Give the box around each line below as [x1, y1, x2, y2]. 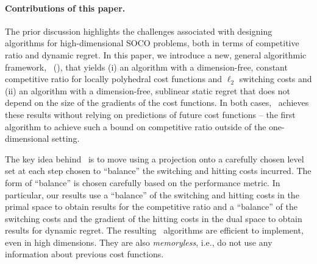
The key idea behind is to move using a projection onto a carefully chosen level [5, 152, 304, 165]
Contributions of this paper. [5, 1, 126, 14]
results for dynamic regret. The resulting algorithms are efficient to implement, [5, 224, 304, 237]
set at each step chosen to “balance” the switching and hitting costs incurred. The [5, 164, 312, 177]
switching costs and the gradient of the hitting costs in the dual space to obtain [5, 212, 302, 224]
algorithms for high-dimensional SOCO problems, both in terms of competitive [5, 36, 299, 49]
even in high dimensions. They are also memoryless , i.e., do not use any [5, 235, 272, 248]
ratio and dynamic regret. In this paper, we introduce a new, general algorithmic [5, 48, 307, 61]
